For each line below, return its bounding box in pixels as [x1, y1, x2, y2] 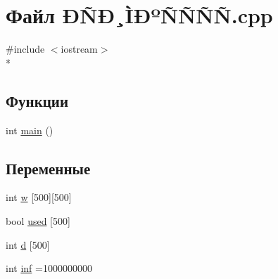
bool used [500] [6, 213, 70, 228]
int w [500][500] [6, 190, 72, 205]
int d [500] [6, 237, 50, 252]
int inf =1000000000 [6, 261, 92, 275]
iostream [61, 41, 98, 56]
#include [6, 41, 45, 56]
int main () [6, 122, 53, 137]
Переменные [6, 157, 91, 179]
